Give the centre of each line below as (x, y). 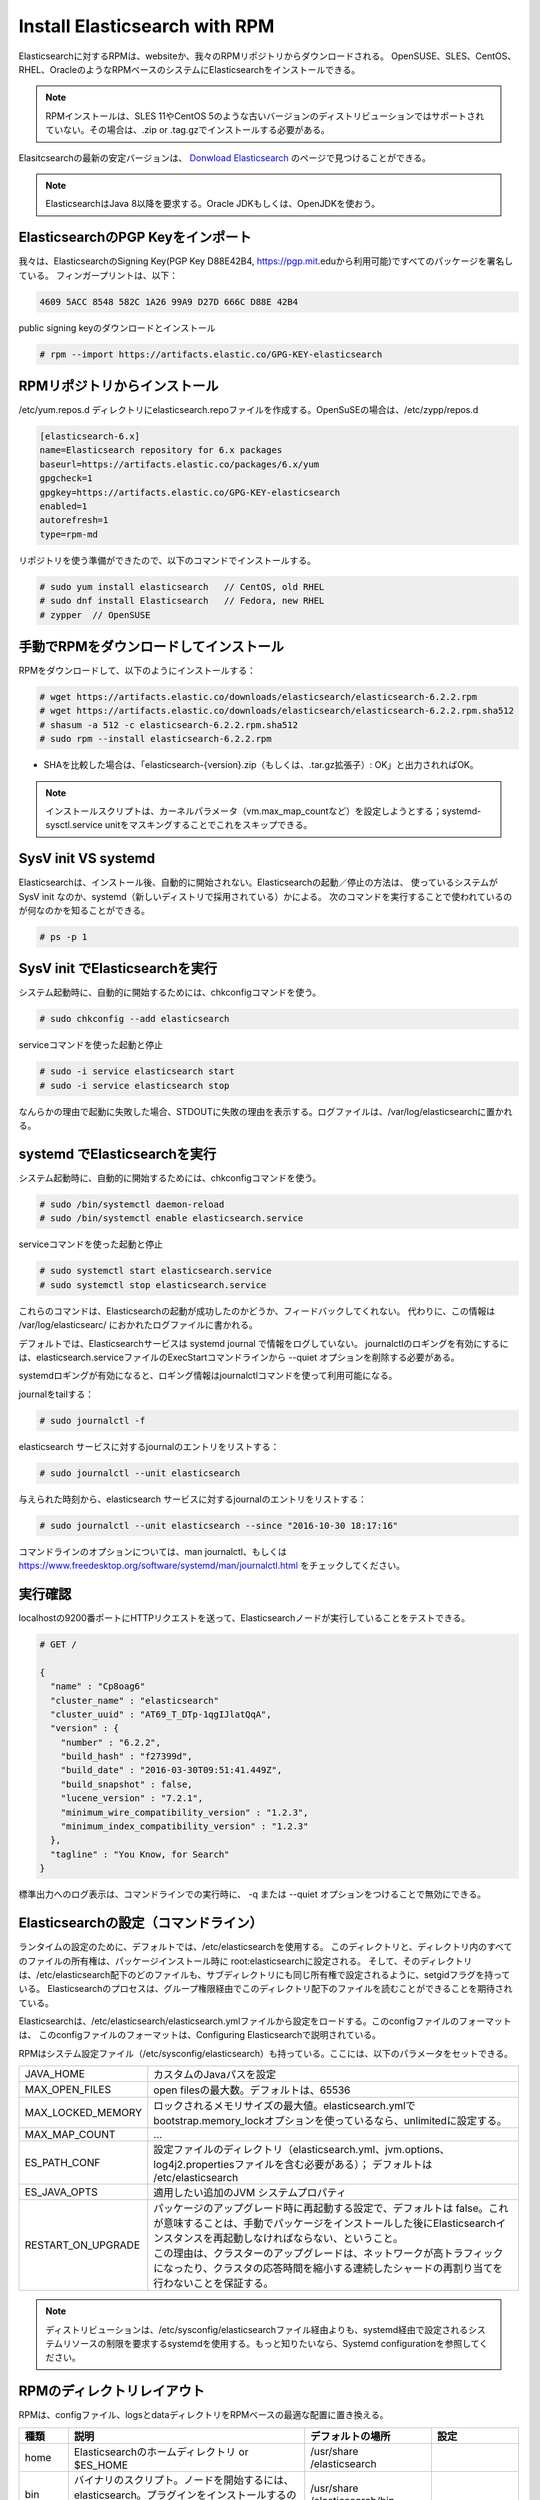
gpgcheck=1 (66, 478)
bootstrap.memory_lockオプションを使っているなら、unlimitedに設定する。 (330, 2121)
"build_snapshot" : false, (127, 1784)
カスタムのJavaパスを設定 (215, 2075)
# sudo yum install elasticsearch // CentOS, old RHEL (182, 586)
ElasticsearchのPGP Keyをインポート (135, 237)
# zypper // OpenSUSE (95, 614)
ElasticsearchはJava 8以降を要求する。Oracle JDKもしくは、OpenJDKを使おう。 (212, 204)
